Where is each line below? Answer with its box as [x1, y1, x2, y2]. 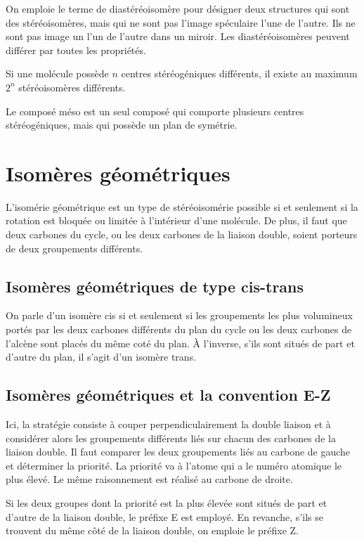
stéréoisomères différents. [18, 79, 126, 94]
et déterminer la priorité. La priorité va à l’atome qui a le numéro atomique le [6, 458, 342, 472]
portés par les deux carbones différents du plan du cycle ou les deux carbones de [6, 322, 352, 337]
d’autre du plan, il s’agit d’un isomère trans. [6, 349, 197, 364]
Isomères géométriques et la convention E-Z [6, 384, 331, 406]
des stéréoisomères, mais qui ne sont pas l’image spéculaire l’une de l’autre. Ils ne [6, 15, 356, 30]
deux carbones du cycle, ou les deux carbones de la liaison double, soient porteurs [6, 227, 358, 242]
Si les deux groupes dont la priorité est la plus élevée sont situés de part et [6, 496, 327, 510]
